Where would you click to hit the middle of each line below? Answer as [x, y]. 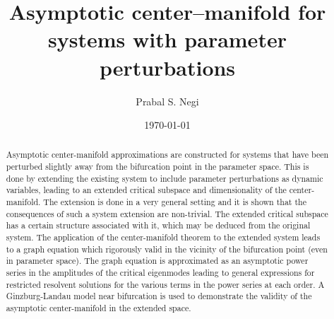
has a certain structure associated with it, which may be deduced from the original [158, 225]
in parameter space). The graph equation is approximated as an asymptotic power [157, 261]
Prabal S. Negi [167, 101]
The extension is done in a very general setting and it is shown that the [175, 202]
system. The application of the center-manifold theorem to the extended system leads [163, 237]
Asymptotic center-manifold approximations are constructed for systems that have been [167, 155]
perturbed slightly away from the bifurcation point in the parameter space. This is [157, 167]
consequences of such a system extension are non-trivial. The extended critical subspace [167, 213]
